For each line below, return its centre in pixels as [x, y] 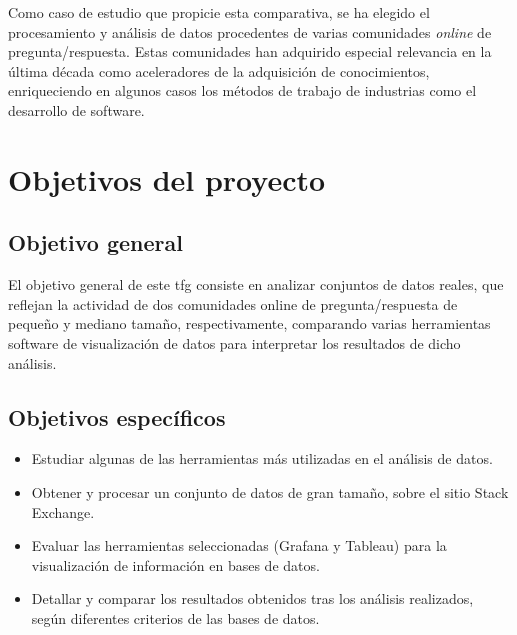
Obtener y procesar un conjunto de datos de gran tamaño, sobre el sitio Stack [270, 491]
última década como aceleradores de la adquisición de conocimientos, [219, 70]
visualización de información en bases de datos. [175, 564]
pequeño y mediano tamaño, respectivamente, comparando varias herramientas [249, 323]
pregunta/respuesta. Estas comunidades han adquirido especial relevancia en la [250, 51]
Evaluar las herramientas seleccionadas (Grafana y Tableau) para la [239, 545]
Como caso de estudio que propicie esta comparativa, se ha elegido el [219, 12]
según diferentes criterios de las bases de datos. [175, 617]
